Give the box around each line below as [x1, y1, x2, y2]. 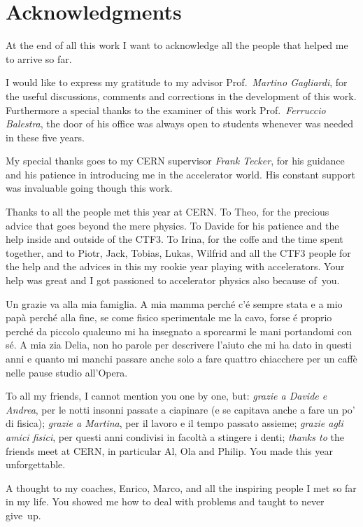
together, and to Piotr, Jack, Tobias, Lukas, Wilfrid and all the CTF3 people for [6, 245, 351, 260]
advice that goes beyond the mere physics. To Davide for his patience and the [6, 218, 339, 232]
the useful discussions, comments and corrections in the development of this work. [6, 88, 357, 103]
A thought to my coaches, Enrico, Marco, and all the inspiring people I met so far [6, 480, 357, 495]
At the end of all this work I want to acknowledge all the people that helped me [6, 38, 348, 52]
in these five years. [6, 129, 85, 144]
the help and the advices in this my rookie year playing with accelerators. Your [6, 259, 345, 274]
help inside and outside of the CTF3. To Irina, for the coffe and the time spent [6, 232, 343, 246]
